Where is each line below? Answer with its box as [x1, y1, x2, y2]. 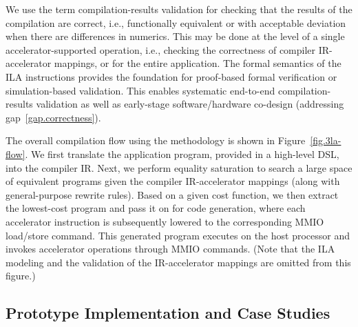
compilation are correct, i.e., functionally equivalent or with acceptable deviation [6, 15, 346, 30]
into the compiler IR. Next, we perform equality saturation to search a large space [6, 160, 352, 175]
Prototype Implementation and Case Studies [6, 302, 330, 324]
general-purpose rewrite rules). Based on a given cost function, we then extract [6, 187, 339, 201]
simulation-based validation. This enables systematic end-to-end [6, 83, 275, 97]
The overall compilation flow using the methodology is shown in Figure [6, 133, 306, 148]
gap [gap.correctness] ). [6, 110, 101, 124]
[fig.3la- [310, 133, 341, 148]
